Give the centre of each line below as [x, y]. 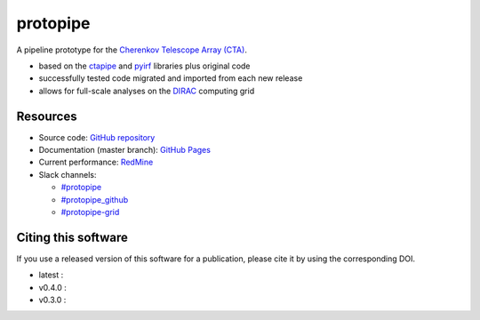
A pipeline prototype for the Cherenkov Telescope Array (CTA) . [132, 50]
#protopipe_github [95, 199]
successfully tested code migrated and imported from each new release [171, 78]
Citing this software [72, 237]
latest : [51, 275]
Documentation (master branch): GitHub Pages [124, 150]
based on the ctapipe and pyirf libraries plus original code [144, 66]
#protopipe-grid [90, 212]
